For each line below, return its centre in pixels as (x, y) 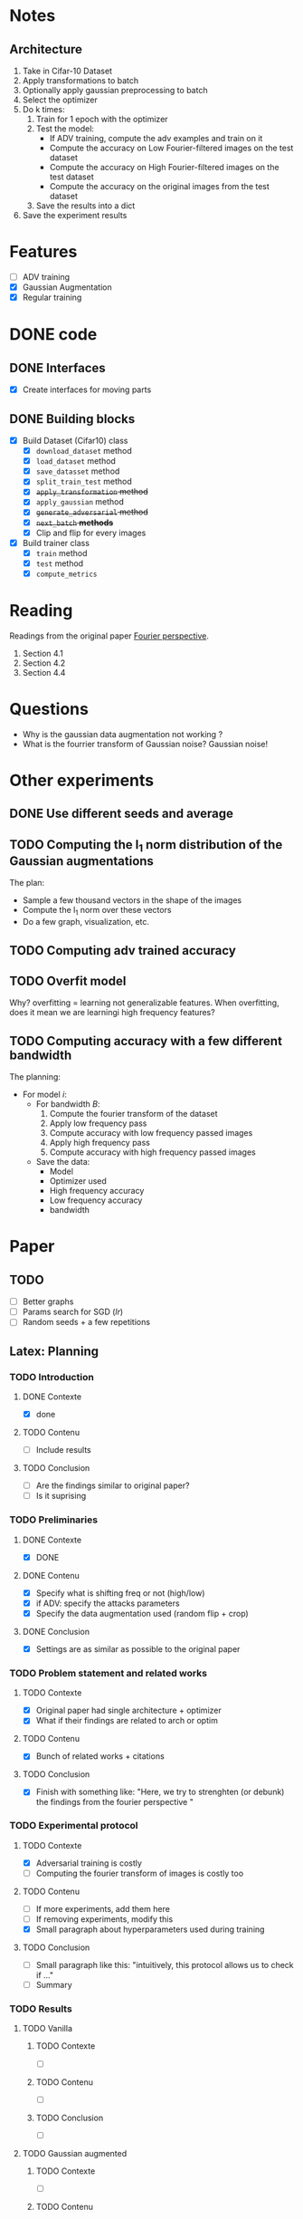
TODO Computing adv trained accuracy (123, 951)
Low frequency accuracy (96, 1200)
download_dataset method (84, 451)
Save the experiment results (75, 215)
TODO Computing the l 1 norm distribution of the (146, 845)
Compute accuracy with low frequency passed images (151, 1133)
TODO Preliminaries (53, 1520)
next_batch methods (75, 523)
